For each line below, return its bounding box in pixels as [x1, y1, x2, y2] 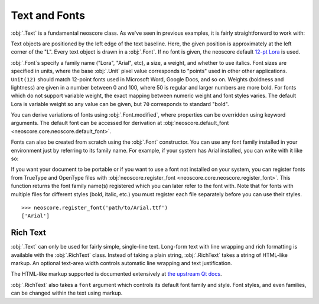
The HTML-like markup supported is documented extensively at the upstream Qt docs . [11, 270, 222, 277]
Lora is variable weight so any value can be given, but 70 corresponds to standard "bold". [11, 100, 229, 107]
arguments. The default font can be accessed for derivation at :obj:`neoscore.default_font [11, 120, 229, 127]
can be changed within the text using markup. [11, 289, 123, 297]
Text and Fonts [11, 9, 86, 22]
